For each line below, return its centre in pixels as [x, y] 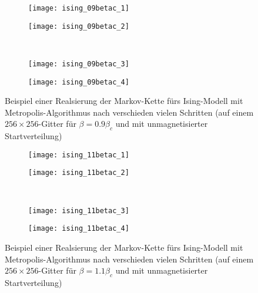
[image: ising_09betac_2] [79, 26]
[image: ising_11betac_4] [79, 229]
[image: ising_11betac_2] [79, 173]
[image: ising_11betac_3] [79, 211]
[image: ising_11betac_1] [79, 155]
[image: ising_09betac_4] [79, 82]
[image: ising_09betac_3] [79, 64]
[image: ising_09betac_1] [79, 8]
